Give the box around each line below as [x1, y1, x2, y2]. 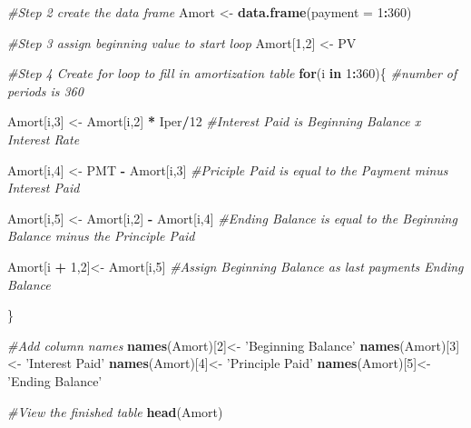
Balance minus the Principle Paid [7, 226, 195, 245]
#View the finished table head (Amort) [7, 402, 223, 421]
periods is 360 [7, 81, 83, 100]
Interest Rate [7, 129, 80, 148]
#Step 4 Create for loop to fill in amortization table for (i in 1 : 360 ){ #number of [7, 64, 457, 83]
